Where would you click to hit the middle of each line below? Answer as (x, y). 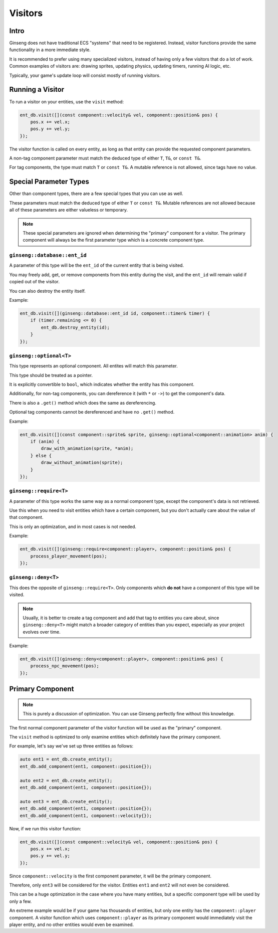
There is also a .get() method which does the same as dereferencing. (83, 403)
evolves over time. (42, 632)
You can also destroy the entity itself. (48, 291)
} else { (41, 455)
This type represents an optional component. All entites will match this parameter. (93, 366)
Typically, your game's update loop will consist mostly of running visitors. (85, 75)
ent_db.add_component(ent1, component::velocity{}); (86, 815)
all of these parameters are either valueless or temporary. (68, 210)
